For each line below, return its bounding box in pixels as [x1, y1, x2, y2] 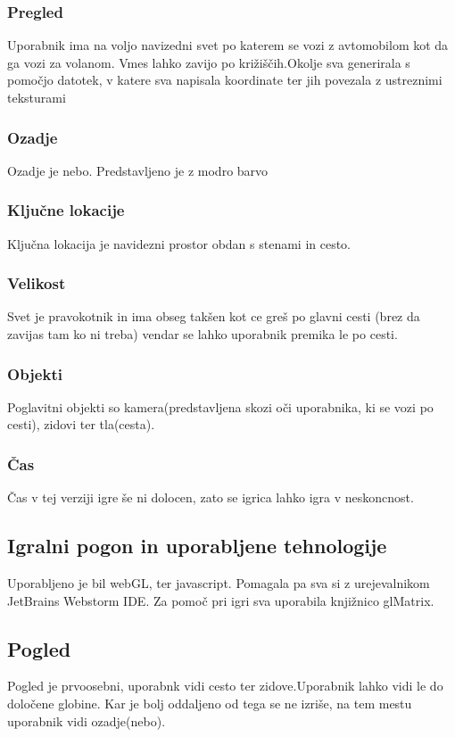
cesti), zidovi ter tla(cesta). [7, 415, 155, 434]
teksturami [7, 88, 66, 106]
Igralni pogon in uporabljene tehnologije [7, 532, 387, 559]
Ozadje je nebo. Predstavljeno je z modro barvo [7, 161, 269, 179]
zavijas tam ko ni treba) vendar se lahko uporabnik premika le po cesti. [7, 325, 398, 344]
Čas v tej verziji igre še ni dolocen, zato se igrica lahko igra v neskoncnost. [7, 488, 414, 507]
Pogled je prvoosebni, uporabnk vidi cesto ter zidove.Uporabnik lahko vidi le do [7, 676, 443, 695]
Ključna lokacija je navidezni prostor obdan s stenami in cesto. [7, 234, 352, 253]
